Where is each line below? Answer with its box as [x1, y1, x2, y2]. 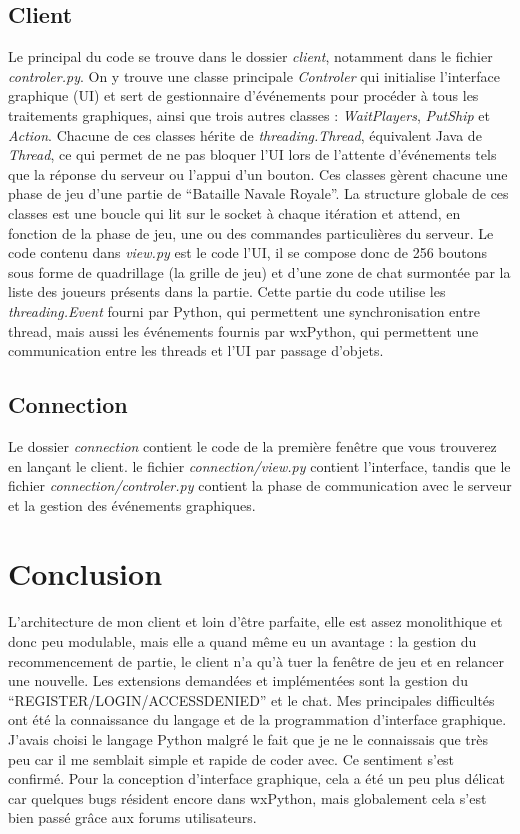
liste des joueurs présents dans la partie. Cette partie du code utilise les [8, 281, 446, 302]
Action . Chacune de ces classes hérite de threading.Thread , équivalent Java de [8, 124, 482, 145]
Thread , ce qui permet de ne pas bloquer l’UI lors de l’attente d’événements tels [8, 144, 497, 165]
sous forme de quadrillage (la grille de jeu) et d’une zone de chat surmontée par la [8, 261, 511, 282]
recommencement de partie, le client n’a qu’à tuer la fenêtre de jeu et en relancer [8, 650, 505, 671]
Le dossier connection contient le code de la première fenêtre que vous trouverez [8, 435, 497, 456]
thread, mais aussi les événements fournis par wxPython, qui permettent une [8, 320, 479, 341]
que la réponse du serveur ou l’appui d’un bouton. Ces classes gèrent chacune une [8, 163, 508, 184]
